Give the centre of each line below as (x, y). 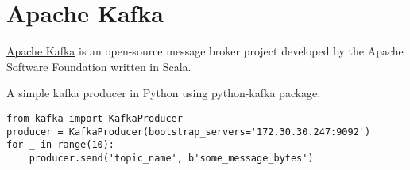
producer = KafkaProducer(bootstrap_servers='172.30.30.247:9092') (189, 132)
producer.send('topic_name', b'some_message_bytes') (171, 158)
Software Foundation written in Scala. (99, 66)
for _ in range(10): (61, 145)
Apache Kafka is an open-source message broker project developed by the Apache (205, 51)
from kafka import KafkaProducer (95, 118)
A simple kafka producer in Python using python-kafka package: (164, 93)
